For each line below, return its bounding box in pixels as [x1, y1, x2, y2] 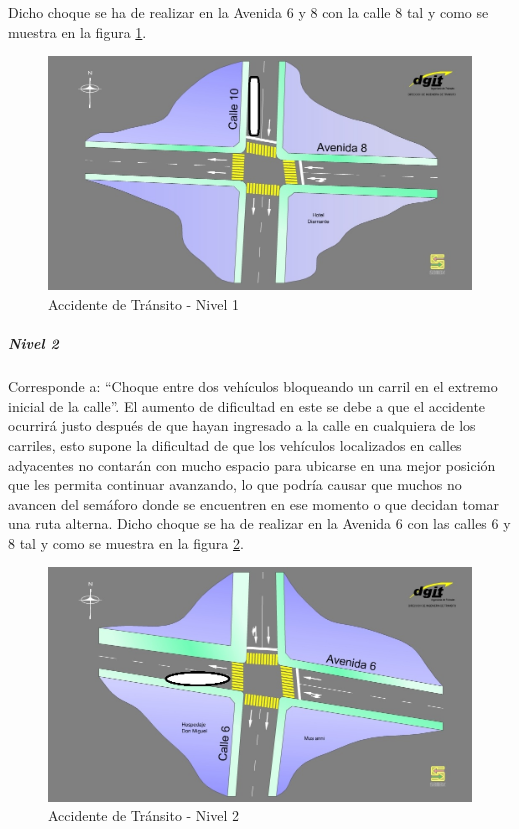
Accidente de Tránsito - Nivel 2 [48, 805, 240, 826]
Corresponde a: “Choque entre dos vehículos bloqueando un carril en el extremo [8, 376, 498, 397]
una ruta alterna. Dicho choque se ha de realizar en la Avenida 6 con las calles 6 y [8, 513, 511, 534]
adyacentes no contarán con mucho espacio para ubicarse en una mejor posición [8, 454, 496, 475]
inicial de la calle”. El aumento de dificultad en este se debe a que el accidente [8, 395, 486, 416]
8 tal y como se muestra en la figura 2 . [8, 532, 244, 553]
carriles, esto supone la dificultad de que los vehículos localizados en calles [8, 434, 462, 455]
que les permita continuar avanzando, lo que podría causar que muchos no [8, 474, 462, 495]
